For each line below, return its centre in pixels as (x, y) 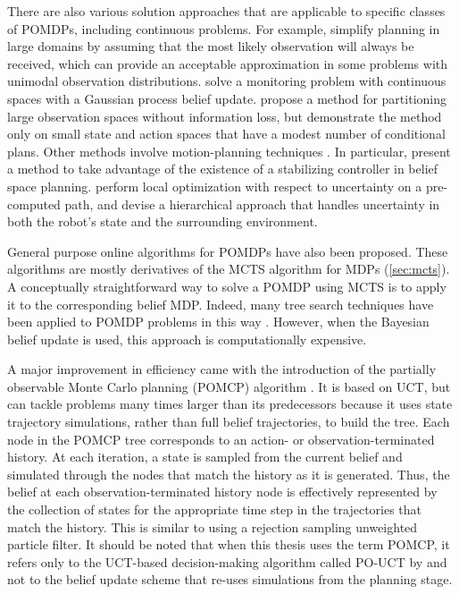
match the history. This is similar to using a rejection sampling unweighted (213, 526)
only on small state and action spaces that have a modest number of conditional (226, 134)
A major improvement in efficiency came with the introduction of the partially (222, 369)
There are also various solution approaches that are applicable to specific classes (226, 11)
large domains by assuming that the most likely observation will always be (211, 46)
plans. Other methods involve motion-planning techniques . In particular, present (229, 151)
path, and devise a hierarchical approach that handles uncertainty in (252, 204)
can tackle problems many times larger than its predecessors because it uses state (230, 404)
